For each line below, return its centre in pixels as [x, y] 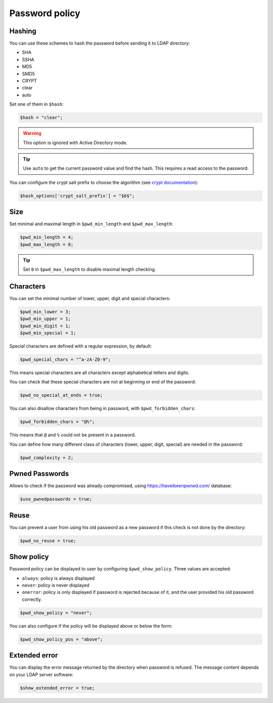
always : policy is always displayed [58, 578]
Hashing [23, 31]
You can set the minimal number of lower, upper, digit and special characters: [90, 298]
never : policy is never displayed [56, 585]
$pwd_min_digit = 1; [45, 326]
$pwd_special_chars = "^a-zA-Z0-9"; [65, 359]
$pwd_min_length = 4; [47, 237]
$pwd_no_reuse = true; [48, 541]
